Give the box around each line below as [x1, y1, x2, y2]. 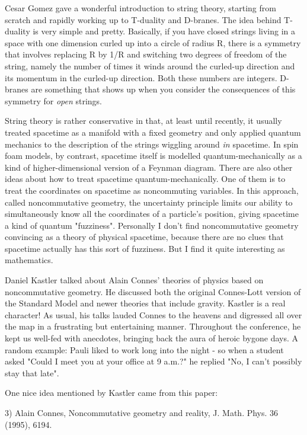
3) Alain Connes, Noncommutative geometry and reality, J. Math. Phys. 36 [5, 407, 279, 418]
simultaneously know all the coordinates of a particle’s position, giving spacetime [5, 207, 299, 220]
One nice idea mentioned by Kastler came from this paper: [5, 386, 218, 399]
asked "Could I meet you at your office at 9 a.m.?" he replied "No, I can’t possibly [5, 355, 302, 367]
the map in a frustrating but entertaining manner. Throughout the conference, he [5, 320, 301, 332]
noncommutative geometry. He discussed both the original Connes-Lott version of [5, 285, 301, 298]
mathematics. [5, 254, 53, 266]
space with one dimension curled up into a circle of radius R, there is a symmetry [5, 36, 301, 49]
